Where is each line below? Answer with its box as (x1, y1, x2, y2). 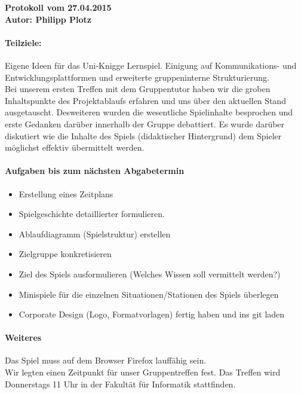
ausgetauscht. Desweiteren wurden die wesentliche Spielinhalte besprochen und (5, 106, 293, 118)
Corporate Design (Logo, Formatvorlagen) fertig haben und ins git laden (19, 308, 285, 320)
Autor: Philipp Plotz (5, 13, 91, 25)
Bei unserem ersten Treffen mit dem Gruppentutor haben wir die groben (5, 83, 271, 95)
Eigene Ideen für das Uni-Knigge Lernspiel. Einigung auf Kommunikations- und (5, 59, 297, 71)
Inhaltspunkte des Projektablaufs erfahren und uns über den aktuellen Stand (5, 94, 286, 106)
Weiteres (5, 331, 42, 344)
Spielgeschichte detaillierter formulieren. (19, 207, 165, 220)
